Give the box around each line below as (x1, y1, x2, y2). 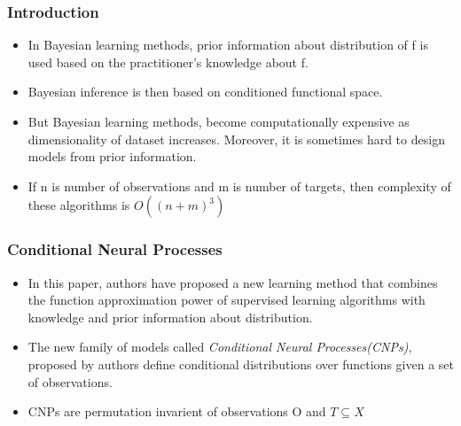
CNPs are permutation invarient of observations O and (27, 402, 326, 421)
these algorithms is (27, 196, 130, 214)
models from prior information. (27, 147, 197, 166)
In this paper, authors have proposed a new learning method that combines (27, 273, 438, 291)
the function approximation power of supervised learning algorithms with (27, 290, 426, 309)
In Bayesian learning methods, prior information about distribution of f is (27, 35, 428, 54)
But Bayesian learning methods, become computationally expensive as (27, 112, 410, 130)
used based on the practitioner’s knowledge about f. (27, 52, 309, 71)
